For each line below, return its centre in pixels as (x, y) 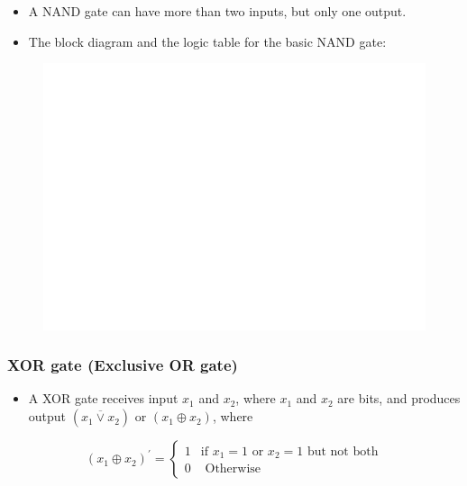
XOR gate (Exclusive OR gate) (123, 365)
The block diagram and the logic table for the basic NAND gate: (207, 41)
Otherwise (233, 469)
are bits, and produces (399, 398)
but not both (343, 451)
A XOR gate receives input (103, 398)
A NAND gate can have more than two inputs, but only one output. (217, 11)
